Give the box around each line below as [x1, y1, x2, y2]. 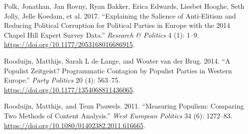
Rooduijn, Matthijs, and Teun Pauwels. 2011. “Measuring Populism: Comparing [4, 101, 244, 111]
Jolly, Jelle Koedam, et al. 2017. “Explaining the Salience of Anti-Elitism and [4, 10, 236, 21]
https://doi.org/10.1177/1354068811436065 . [4, 84, 135, 94]
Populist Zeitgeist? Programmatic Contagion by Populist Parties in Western [4, 65, 232, 75]
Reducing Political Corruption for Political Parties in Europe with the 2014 [4, 20, 230, 30]
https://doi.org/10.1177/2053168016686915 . [4, 39, 135, 49]
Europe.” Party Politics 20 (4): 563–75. [4, 75, 120, 85]
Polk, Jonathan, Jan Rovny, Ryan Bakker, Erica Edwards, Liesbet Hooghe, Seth [4, 1, 245, 11]
